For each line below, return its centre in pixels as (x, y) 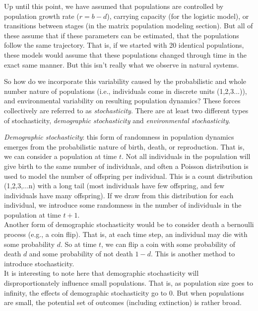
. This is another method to (193, 254)
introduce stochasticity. (39, 263)
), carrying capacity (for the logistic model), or (178, 16)
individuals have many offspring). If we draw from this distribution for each (119, 195)
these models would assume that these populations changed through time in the (125, 54)
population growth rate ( (42, 16)
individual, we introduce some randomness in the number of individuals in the (123, 205)
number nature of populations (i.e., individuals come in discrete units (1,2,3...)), (126, 91)
